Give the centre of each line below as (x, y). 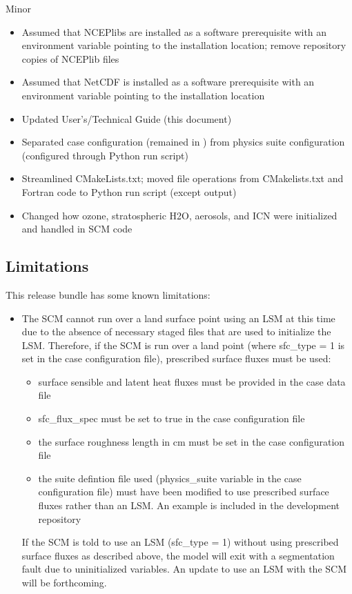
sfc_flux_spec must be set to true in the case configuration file (172, 418)
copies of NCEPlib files (70, 58)
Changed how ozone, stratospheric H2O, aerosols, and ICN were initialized (179, 215)
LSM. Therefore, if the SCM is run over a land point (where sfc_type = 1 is (183, 345)
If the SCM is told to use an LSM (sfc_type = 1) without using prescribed (180, 542)
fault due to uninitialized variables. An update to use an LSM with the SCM (184, 569)
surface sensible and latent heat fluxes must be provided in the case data (192, 381)
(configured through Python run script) (105, 155)
